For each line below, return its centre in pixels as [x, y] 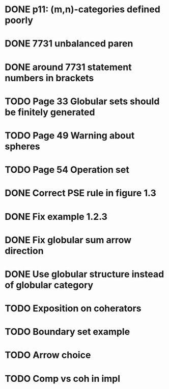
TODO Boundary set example [67, 332]
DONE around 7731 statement [68, 67]
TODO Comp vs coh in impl [63, 379]
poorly [19, 20]
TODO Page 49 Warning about [70, 135]
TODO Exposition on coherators [73, 308]
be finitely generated [50, 112]
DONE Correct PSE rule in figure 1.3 [80, 193]
